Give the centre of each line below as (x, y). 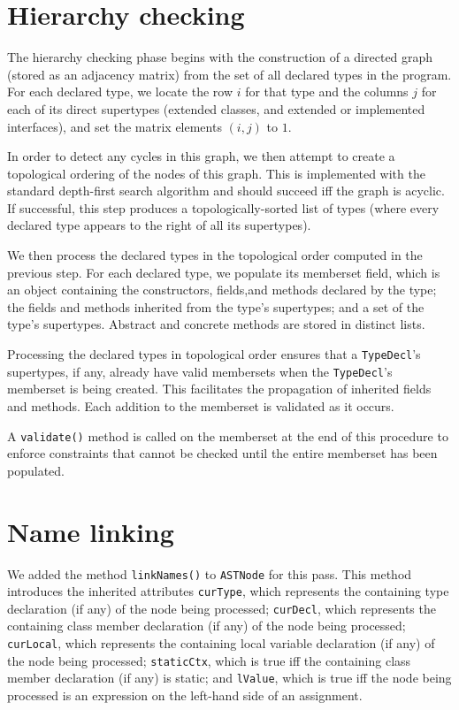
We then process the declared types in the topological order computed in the (215, 255)
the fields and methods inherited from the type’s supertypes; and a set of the (216, 306)
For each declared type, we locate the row (120, 92)
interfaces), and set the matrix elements (115, 126)
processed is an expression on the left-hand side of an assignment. (185, 695)
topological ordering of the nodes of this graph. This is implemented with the (216, 173)
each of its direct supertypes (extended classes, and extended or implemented (216, 108)
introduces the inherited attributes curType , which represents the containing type (228, 591)
